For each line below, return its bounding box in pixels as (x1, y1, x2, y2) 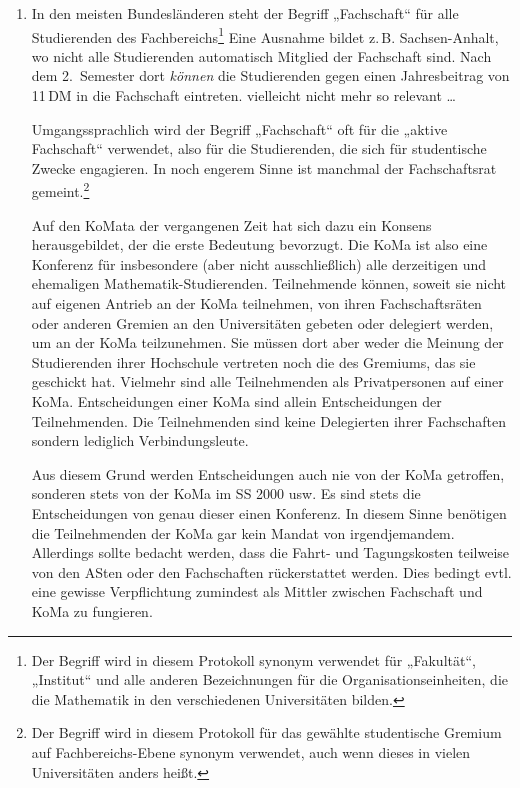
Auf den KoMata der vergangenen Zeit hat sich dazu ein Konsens (31, 214, 432, 235)
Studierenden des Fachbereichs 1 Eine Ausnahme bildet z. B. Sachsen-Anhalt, (31, 23, 499, 47)
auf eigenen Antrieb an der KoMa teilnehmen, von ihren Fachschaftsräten (31, 293, 482, 314)
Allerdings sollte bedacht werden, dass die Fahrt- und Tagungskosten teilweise (31, 542, 510, 563)
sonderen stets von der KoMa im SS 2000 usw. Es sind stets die (31, 483, 421, 504)
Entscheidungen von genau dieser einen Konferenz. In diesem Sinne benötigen (31, 502, 507, 523)
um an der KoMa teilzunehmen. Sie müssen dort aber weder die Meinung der (31, 332, 504, 353)
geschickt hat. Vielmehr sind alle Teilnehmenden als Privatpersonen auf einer (31, 371, 504, 392)
